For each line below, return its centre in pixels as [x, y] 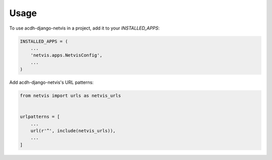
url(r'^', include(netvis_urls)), [73, 131]
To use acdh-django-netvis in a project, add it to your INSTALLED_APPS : [84, 28]
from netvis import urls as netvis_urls [70, 96]
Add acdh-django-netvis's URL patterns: [52, 82]
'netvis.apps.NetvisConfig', [66, 55]
